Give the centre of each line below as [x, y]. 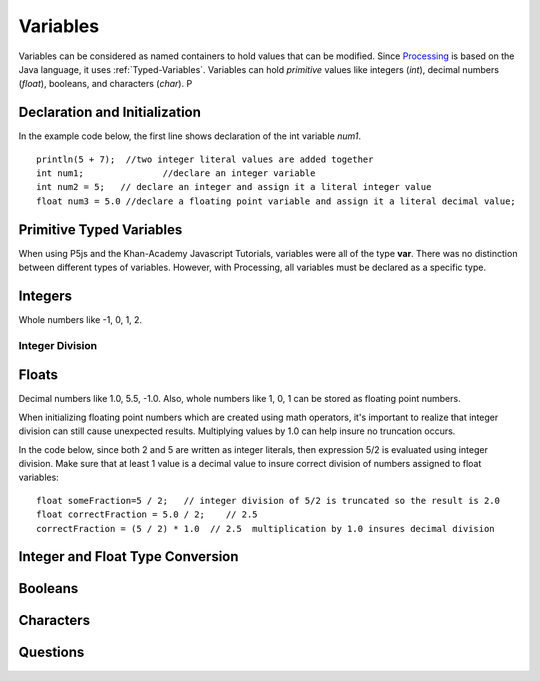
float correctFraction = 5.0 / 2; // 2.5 [147, 514]
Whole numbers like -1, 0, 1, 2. [80, 319]
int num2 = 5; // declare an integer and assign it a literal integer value [234, 187]
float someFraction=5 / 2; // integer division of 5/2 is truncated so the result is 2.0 [268, 500]
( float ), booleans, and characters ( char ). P [105, 84]
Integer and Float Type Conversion [128, 556]
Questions [51, 652]
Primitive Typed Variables [100, 229]
